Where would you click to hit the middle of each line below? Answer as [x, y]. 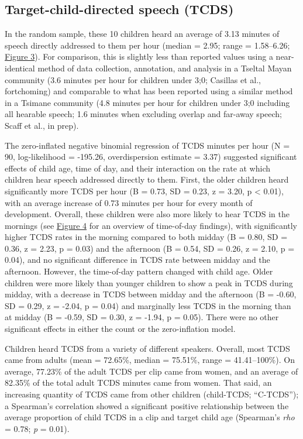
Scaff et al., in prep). [42, 125]
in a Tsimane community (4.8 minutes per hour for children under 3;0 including [147, 102]
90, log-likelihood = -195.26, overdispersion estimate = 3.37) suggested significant [151, 157]
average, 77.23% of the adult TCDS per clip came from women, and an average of [151, 371]
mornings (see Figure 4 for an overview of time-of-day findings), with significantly [151, 225]
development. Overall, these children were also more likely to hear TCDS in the [147, 214]
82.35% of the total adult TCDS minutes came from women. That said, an [138, 383]
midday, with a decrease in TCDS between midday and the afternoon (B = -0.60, [151, 294]
